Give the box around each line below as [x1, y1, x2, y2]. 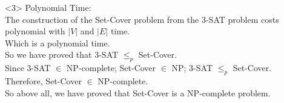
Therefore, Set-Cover [5, 74, 82, 87]
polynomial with [5, 25, 65, 37]
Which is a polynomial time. [5, 36, 110, 49]
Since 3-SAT [5, 61, 51, 74]
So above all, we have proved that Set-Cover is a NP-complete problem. [5, 86, 271, 99]
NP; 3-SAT [171, 61, 213, 74]
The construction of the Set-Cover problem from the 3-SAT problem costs [5, 13, 279, 25]
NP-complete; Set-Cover [66, 61, 156, 74]
